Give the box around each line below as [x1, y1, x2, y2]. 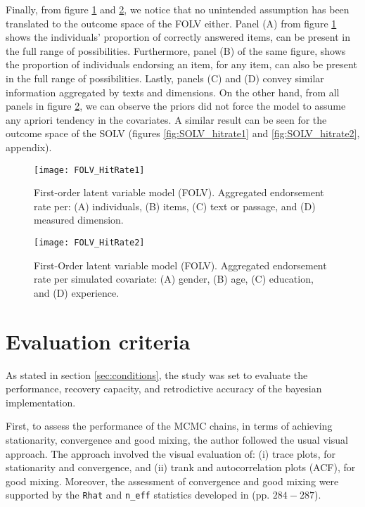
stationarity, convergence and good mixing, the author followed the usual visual [6, 432, 348, 447]
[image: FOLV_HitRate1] [34, 165, 145, 175]
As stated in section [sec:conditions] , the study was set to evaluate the [6, 367, 308, 382]
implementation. [6, 394, 76, 409]
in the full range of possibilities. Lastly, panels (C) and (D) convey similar [6, 70, 324, 85]
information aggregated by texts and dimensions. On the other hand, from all [6, 84, 340, 99]
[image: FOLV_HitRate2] [34, 237, 145, 248]
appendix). [6, 139, 52, 154]
